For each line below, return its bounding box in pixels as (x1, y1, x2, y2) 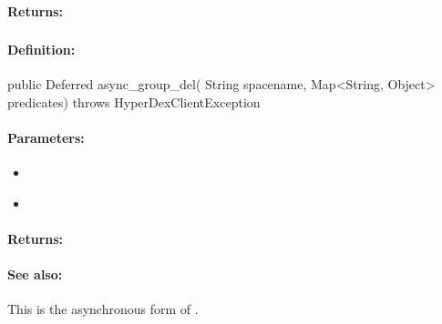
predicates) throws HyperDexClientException (7, 92, 261, 111)
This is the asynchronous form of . (7, 299, 199, 319)
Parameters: (7, 128, 85, 147)
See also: (7, 265, 63, 284)
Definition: (7, 40, 76, 59)
